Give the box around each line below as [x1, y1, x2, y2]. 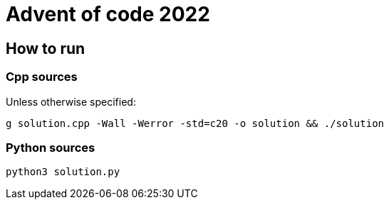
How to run [6, 39, 85, 57]
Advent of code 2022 [6, 2, 210, 26]
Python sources [6, 140, 95, 155]
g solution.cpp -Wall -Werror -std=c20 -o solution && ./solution [6, 117, 385, 129]
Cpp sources [6, 70, 78, 84]
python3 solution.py [6, 166, 120, 178]
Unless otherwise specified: [6, 95, 136, 108]
